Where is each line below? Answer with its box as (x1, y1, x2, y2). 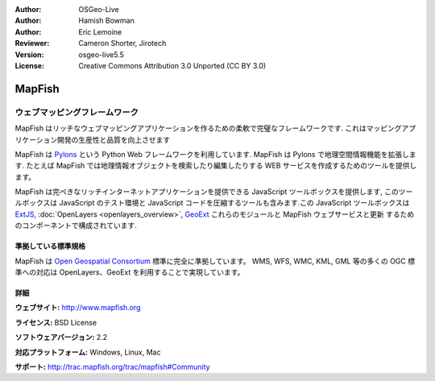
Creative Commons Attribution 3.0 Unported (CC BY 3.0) (78, 60, 267, 70)
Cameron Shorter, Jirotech (78, 39, 167, 48)
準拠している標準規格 (14, 242, 86, 251)
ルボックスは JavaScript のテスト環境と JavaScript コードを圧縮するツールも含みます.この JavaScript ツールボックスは (14, 198, 410, 208)
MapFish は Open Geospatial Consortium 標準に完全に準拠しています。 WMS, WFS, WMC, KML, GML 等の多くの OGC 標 (14, 256, 415, 266)
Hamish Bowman (78, 16, 135, 26)
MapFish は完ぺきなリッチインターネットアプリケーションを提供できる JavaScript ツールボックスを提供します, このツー (14, 187, 413, 197)
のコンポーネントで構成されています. (14, 221, 137, 230)
